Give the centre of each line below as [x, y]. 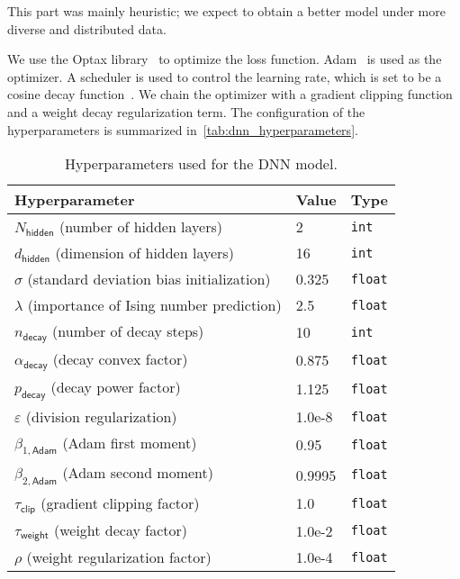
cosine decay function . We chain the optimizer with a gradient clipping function [230, 94]
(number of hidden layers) [141, 227]
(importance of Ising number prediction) [154, 305]
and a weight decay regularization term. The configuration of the [186, 111]
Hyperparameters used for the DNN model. [201, 164]
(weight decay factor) [121, 529]
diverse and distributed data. [87, 28]
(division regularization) [101, 417]
